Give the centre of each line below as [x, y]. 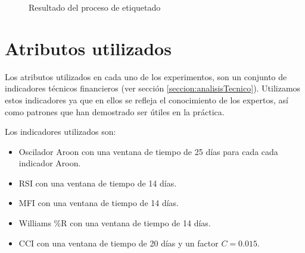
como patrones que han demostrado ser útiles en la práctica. [115, 111]
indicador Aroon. [50, 163]
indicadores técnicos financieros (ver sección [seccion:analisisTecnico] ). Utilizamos [153, 88]
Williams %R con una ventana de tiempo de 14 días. [115, 223]
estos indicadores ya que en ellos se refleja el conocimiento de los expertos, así [147, 99]
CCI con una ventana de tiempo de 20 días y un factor [119, 243]
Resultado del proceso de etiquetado [95, 7]
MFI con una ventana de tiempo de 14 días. [99, 203]
